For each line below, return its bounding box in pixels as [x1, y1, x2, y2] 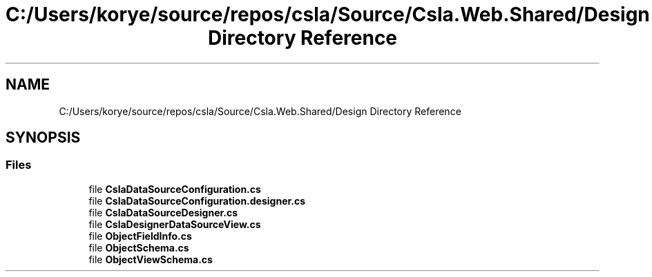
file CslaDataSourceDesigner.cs [88, 206, 238, 218]
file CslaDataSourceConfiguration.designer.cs [88, 194, 306, 207]
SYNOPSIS [6, 129, 81, 147]
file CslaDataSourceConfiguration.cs [88, 183, 261, 195]
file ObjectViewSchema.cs [88, 253, 213, 265]
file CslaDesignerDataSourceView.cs [88, 218, 261, 230]
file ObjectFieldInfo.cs [88, 229, 192, 242]
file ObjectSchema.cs [88, 241, 189, 254]
